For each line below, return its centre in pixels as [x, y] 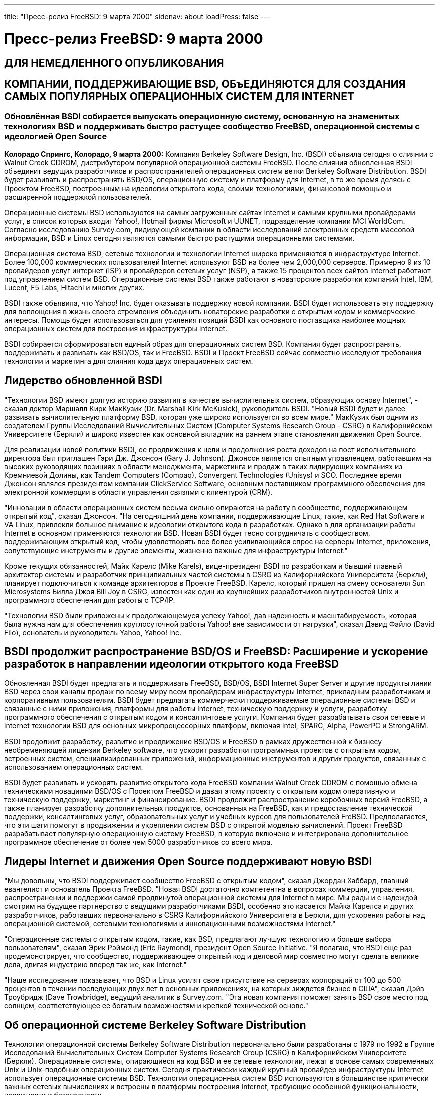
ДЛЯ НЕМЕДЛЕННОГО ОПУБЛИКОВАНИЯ [114, 63]
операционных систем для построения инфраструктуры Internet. [116, 328]
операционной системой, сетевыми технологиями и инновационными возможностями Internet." [170, 924]
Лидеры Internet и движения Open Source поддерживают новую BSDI [188, 861]
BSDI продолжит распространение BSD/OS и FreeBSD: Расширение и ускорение [216, 651]
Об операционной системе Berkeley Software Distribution [155, 1025]
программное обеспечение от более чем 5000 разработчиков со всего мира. [138, 842]
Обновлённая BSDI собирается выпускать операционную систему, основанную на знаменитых [202, 117]
